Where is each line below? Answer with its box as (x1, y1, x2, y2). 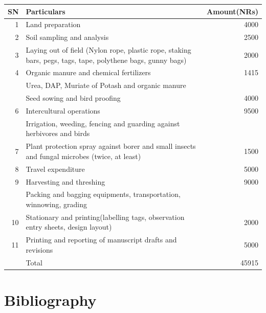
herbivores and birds (26, 128, 90, 139)
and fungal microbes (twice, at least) (26, 150, 141, 161)
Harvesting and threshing (26, 176, 105, 187)
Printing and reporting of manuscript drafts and (26, 234, 177, 245)
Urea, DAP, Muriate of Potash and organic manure (26, 80, 186, 91)
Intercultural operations (26, 105, 100, 116)
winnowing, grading (26, 199, 87, 209)
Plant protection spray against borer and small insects (26, 141, 196, 151)
